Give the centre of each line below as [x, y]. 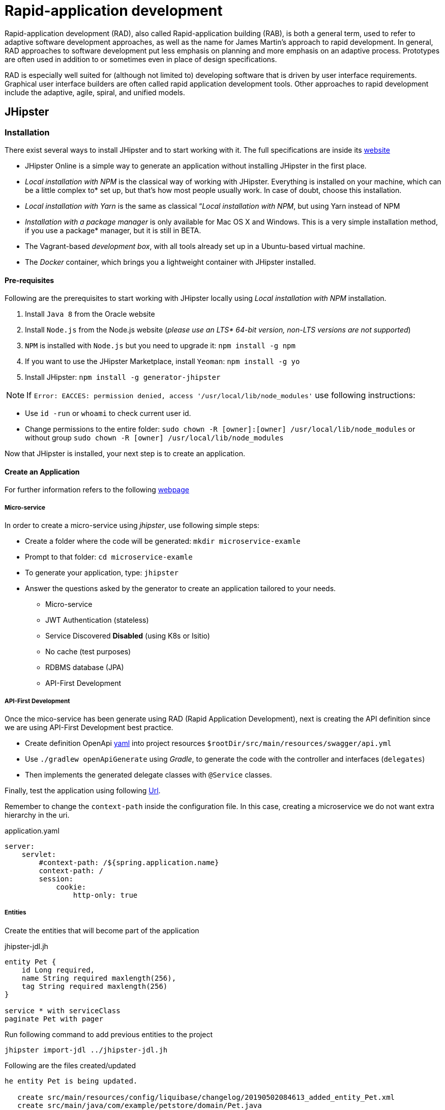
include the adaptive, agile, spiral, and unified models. [95, 92]
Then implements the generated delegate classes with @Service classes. [149, 774]
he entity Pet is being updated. [71, 1081]
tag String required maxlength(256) [95, 986]
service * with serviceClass [63, 1010]
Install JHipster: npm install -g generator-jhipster [123, 377]
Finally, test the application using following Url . [83, 790]
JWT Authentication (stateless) [97, 620]
